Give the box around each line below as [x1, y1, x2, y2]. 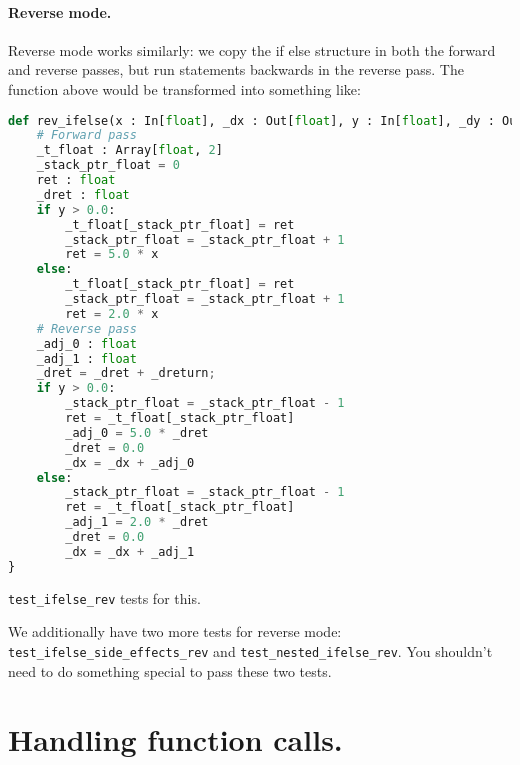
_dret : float [36, 187, 130, 202]
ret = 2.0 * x [65, 306, 159, 321]
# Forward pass [36, 128, 137, 143]
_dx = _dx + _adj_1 [65, 544, 195, 559]
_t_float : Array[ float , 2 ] [36, 143, 223, 158]
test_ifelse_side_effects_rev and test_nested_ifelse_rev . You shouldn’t [8, 640, 493, 661]
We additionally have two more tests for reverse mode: [8, 621, 342, 642]
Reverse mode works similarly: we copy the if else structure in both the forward [8, 39, 496, 60]
